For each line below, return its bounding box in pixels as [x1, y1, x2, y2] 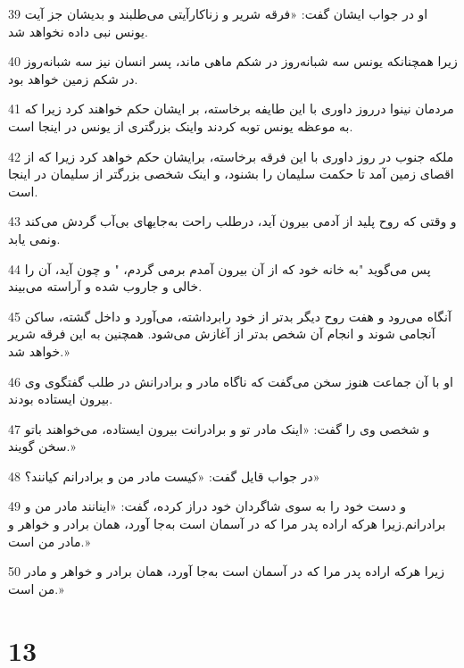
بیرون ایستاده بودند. [8, 389, 113, 408]
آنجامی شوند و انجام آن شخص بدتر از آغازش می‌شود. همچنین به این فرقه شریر [8, 324, 435, 343]
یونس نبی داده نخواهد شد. [8, 21, 148, 40]
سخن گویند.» [8, 437, 76, 455]
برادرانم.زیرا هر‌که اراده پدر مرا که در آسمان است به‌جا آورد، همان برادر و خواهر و [8, 514, 446, 533]
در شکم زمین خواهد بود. [8, 69, 138, 88]
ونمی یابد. [8, 229, 61, 247]
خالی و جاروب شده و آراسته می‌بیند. [8, 277, 203, 296]
